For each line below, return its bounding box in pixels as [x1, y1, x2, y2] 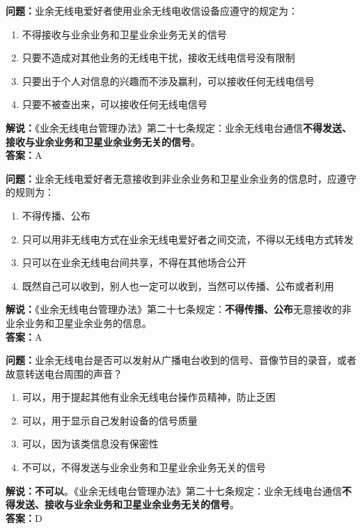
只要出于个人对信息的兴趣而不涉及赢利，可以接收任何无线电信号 [22, 73, 315, 88]
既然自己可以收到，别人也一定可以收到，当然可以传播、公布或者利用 [22, 278, 334, 293]
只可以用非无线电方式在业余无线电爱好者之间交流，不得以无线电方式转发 [22, 231, 354, 246]
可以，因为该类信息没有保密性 [22, 436, 159, 451]
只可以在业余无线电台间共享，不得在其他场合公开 [22, 255, 246, 270]
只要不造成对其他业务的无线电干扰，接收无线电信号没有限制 [22, 50, 295, 65]
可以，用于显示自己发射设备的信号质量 [22, 413, 198, 427]
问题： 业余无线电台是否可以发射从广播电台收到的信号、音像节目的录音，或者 [6, 353, 356, 367]
